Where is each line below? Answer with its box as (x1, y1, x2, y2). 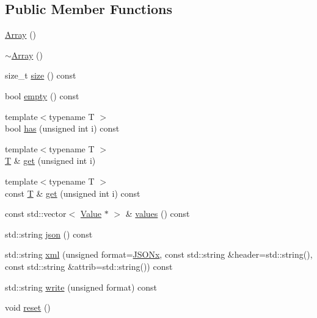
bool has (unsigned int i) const (5, 122, 120, 135)
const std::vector (5, 207, 67, 220)
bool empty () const (5, 89, 79, 102)
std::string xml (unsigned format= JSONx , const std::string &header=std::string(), (5, 248, 313, 261)
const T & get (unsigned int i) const (5, 186, 140, 199)
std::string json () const (5, 227, 93, 240)
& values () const (125, 207, 190, 220)
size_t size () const (5, 69, 76, 82)
